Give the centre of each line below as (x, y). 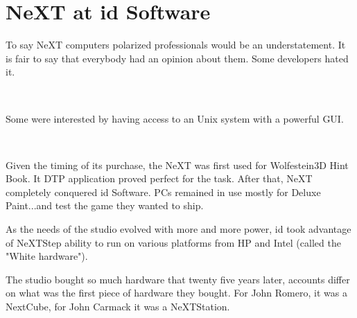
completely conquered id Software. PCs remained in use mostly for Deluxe (163, 192)
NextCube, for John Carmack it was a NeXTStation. (118, 307)
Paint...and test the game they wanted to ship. (105, 205)
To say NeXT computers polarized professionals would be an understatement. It (176, 45)
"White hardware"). (47, 256)
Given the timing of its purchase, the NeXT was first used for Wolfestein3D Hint (177, 165)
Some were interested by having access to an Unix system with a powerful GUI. (175, 118)
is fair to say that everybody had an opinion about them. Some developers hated (177, 58)
